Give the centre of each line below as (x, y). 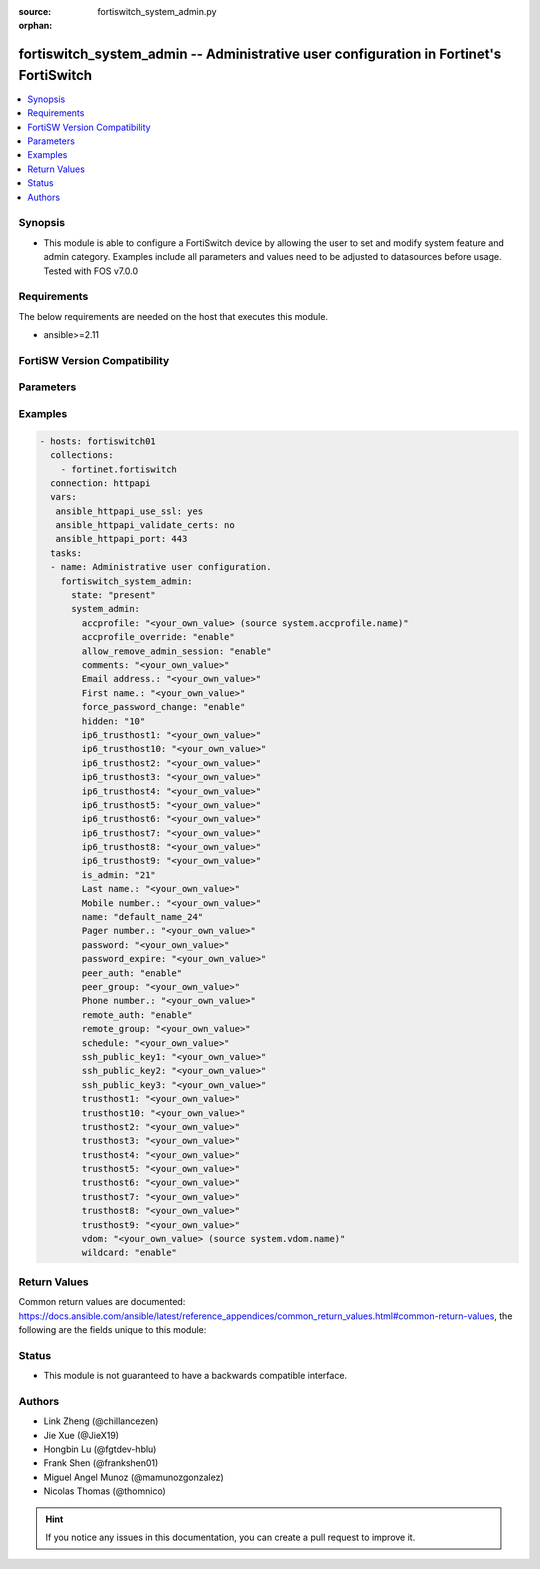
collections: (82, 455)
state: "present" (114, 595)
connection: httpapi (100, 483)
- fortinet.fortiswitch (118, 469)
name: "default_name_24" (142, 917)
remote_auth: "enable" (137, 1014)
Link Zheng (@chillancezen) (101, 1421)
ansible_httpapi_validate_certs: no (145, 525)
